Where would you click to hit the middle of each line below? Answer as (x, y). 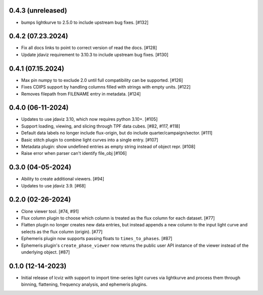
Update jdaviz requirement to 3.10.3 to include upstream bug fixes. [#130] (95, 55)
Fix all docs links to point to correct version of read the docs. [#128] (89, 48)
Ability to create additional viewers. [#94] (63, 179)
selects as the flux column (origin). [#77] (62, 232)
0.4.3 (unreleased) (38, 10)
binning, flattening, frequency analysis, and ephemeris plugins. (84, 284)
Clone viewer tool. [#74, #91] (50, 211)
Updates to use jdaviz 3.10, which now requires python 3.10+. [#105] (89, 119)
